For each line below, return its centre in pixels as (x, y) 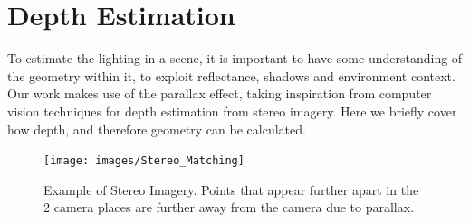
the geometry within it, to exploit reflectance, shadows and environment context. (231, 75)
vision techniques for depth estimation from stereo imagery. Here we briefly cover (232, 111)
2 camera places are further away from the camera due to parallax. (229, 207)
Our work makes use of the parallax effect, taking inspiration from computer (220, 93)
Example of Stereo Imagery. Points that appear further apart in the (231, 189)
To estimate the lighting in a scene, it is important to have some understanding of (235, 58)
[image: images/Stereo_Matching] (144, 161)
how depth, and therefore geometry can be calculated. (157, 129)
